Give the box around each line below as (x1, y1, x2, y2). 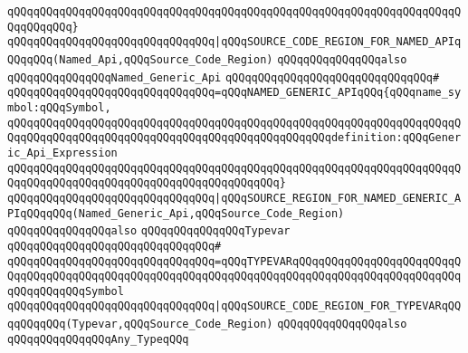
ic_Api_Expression (7, 146, 118, 159)
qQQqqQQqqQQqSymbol (7, 284, 124, 298)
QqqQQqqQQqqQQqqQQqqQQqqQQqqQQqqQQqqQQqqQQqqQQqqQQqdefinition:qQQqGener (7, 131, 462, 145)
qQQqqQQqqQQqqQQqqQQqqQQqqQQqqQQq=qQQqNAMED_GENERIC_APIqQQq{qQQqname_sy (7, 86, 462, 100)
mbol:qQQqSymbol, (7, 100, 111, 114)
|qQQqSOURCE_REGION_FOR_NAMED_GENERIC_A (215, 191, 462, 205)
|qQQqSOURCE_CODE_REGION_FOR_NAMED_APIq (215, 35, 462, 49)
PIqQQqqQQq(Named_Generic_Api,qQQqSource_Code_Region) (7, 206, 345, 220)
